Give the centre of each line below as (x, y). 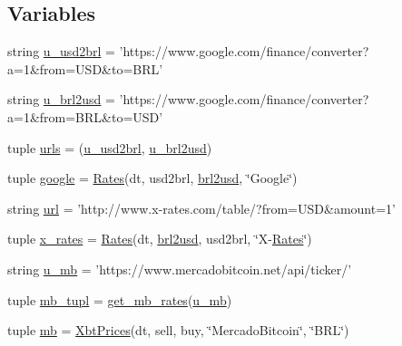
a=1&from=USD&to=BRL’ (85, 68)
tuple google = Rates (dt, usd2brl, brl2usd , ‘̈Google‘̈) (152, 178)
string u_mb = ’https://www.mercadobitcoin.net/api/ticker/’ (180, 269)
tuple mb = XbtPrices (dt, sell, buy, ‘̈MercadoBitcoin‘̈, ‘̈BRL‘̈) (178, 330)
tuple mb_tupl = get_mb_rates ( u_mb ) (120, 299)
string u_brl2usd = (61, 99)
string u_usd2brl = (61, 51)
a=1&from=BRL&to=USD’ (85, 116)
